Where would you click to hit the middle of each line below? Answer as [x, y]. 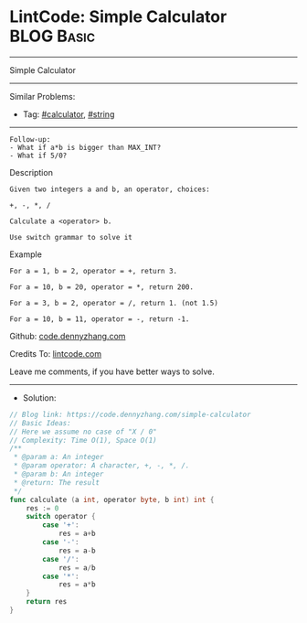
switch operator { [61, 517]
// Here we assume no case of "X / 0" [83, 432]
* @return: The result [57, 482]
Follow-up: [30, 139]
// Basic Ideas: [40, 423]
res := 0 [42, 508]
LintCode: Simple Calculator [118, 17]
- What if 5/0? [38, 156]
